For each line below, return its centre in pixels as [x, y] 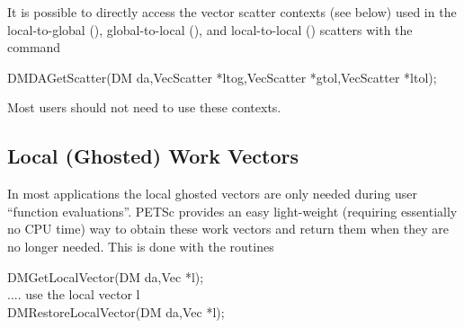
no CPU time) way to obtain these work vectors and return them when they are [228, 229]
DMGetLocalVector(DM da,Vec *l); [106, 276]
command [34, 47]
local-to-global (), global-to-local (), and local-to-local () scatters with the [210, 29]
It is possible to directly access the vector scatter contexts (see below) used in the [232, 12]
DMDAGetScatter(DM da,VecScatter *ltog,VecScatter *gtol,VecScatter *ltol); [222, 77]
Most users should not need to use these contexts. [144, 107]
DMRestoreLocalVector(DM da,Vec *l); [116, 311]
